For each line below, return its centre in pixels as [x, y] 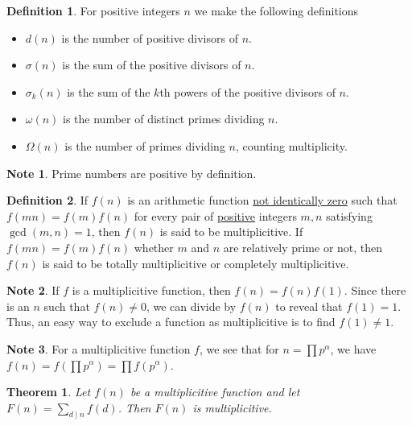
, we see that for [239, 348]
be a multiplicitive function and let [215, 392]
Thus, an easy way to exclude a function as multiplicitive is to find [171, 322]
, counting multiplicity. [291, 145]
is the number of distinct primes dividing [164, 119]
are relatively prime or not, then [303, 247]
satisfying [349, 215]
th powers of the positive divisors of [247, 91]
